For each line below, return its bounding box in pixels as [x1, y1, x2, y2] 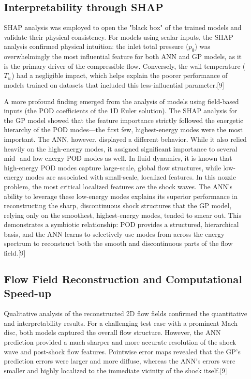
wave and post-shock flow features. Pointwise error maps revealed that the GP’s [4, 346, 241, 356]
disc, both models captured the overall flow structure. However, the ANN [4, 327, 221, 337]
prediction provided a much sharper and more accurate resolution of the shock [4, 337, 236, 347]
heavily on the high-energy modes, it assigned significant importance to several [4, 143, 237, 153]
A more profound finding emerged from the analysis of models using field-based [4, 96, 239, 106]
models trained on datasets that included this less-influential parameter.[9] [4, 79, 224, 90]
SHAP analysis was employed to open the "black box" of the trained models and [4, 22, 242, 32]
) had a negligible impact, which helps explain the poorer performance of [11, 70, 228, 80]
